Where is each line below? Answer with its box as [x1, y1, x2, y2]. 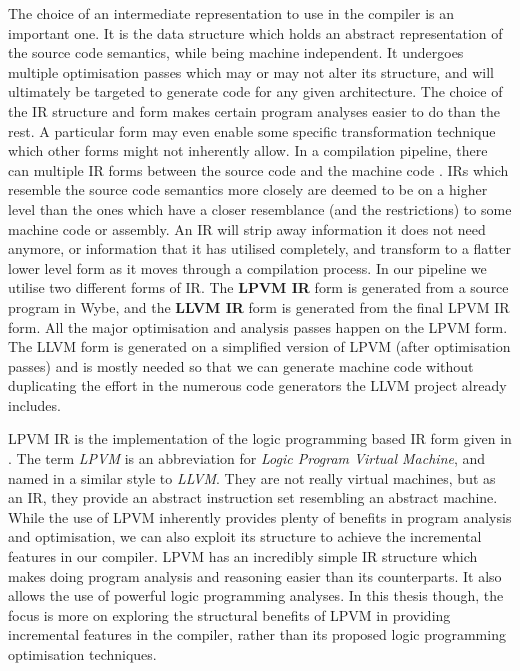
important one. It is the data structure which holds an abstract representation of [8, 22, 503, 43]
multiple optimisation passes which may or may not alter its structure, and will [8, 61, 494, 82]
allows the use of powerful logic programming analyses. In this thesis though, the [8, 585, 504, 606]
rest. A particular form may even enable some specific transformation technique [8, 120, 496, 141]
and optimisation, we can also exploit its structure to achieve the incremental [8, 526, 482, 547]
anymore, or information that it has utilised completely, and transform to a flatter [8, 238, 511, 259]
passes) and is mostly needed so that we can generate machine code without [8, 355, 474, 376]
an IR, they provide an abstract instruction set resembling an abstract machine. [8, 487, 498, 508]
